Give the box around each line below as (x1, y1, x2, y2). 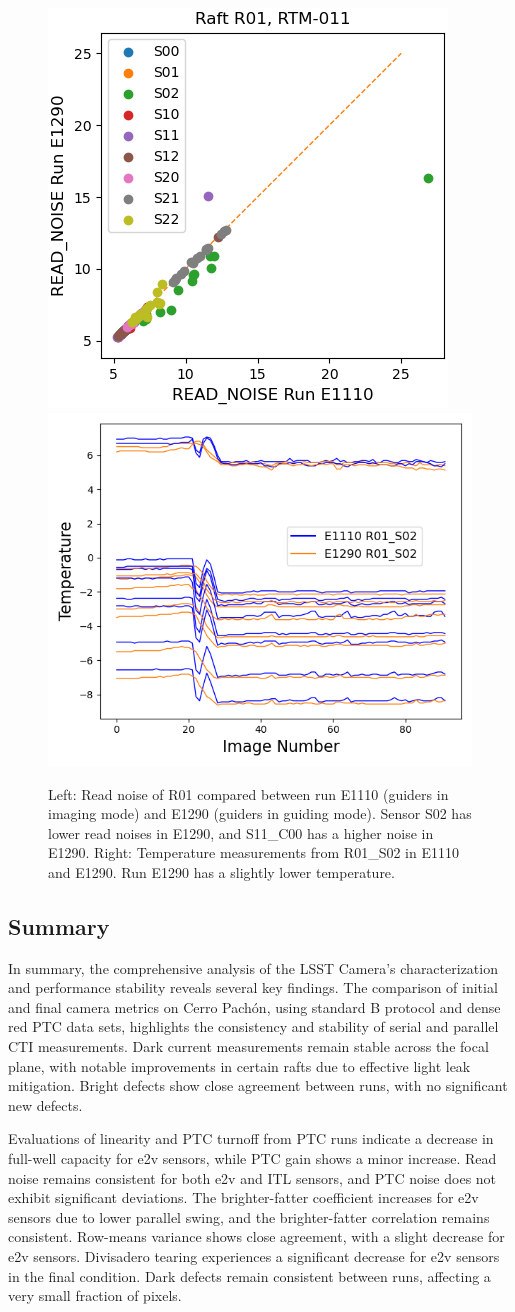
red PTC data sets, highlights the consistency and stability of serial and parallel (8, 1016, 499, 1037)
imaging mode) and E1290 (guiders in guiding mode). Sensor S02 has (48, 803, 472, 824)
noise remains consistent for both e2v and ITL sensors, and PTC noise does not (8, 1167, 497, 1188)
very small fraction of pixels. (8, 1285, 182, 1306)
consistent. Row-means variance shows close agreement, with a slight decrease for (8, 1226, 505, 1247)
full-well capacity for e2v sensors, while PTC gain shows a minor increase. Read (8, 1148, 497, 1169)
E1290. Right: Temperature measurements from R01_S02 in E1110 (48, 842, 459, 863)
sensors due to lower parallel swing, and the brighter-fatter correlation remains (8, 1206, 490, 1227)
